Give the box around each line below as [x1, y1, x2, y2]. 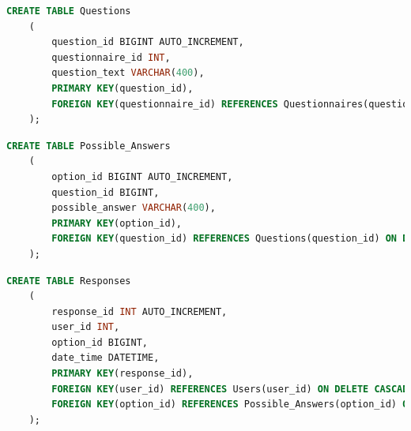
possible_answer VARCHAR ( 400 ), [51, 202, 216, 214]
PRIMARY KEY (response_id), [51, 368, 194, 380]
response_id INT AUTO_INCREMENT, [51, 305, 228, 317]
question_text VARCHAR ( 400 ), [51, 67, 205, 79]
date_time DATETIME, [51, 352, 160, 364]
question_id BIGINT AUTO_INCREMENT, [51, 36, 244, 48]
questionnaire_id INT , [51, 51, 171, 63]
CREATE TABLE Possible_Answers [6, 140, 171, 152]
